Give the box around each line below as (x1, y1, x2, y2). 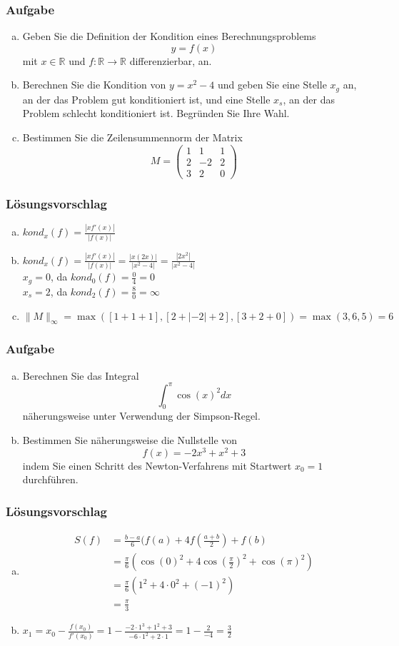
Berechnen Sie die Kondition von (22, 77, 166, 92)
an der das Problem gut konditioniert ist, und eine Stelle (22, 91, 271, 106)
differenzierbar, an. (129, 53, 212, 68)
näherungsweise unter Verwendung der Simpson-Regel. (22, 408, 261, 423)
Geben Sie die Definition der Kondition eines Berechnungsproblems (22, 29, 316, 44)
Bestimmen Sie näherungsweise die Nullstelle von (22, 433, 238, 448)
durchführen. (22, 472, 79, 487)
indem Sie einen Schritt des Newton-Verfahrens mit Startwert (22, 458, 292, 473)
